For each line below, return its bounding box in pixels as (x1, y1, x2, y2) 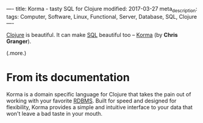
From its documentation (6, 70, 130, 84)
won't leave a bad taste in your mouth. (6, 110, 102, 117)
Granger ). (6, 38, 32, 45)
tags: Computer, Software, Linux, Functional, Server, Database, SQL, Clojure (6, 13, 197, 20)
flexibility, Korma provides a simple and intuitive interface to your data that (6, 103, 193, 111)
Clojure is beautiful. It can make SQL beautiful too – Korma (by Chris (6, 31, 178, 38)
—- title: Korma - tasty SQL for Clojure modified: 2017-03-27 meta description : (6, 5, 198, 14)
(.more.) (6, 49, 27, 56)
